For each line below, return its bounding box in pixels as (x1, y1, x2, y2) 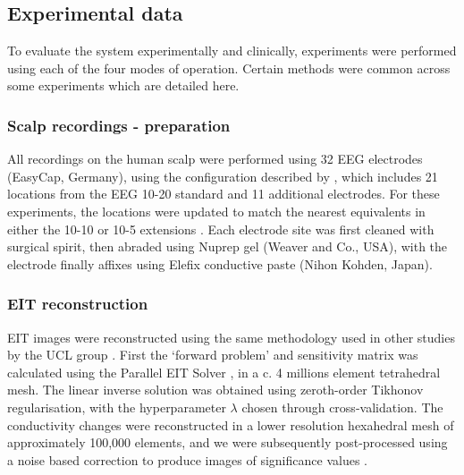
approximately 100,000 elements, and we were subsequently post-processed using (7, 433, 448, 452)
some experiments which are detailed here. (7, 76, 240, 95)
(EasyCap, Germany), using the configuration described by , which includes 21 (7, 166, 438, 185)
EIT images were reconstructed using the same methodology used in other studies (7, 327, 455, 346)
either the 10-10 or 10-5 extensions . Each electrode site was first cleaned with (7, 219, 434, 238)
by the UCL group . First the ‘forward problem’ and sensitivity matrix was (7, 345, 418, 364)
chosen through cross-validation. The (241, 397, 443, 416)
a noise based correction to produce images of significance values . (7, 450, 367, 469)
